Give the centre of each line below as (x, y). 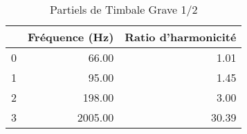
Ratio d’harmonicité (181, 37)
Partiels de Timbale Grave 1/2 (124, 9)
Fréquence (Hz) (71, 37)
